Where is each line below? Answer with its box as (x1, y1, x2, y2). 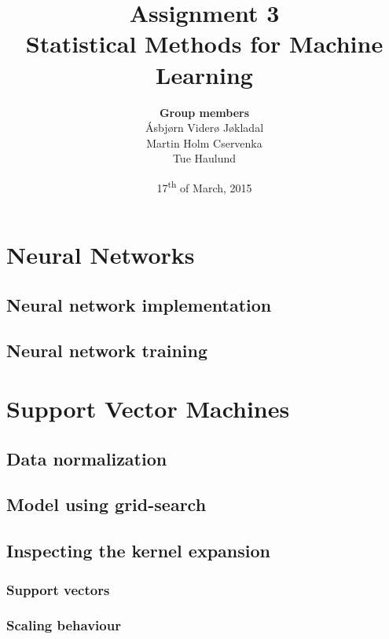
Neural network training (6, 338, 208, 363)
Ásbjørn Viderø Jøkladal (145, 119, 264, 136)
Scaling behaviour (6, 615, 121, 635)
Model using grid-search (6, 492, 207, 517)
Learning (156, 58, 253, 90)
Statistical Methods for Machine (25, 27, 383, 60)
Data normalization (6, 446, 167, 470)
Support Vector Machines (6, 393, 290, 425)
